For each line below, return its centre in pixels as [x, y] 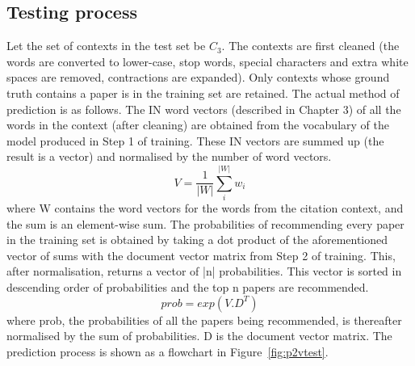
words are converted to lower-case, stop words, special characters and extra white [207, 61]
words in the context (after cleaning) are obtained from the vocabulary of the [198, 125]
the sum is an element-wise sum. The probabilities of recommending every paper [205, 223]
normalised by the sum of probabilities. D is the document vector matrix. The [199, 336]
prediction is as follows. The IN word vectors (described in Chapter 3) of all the [204, 109]
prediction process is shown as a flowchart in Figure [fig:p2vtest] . [168, 351]
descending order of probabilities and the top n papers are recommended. [188, 287]
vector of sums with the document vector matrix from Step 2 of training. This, [201, 255]
